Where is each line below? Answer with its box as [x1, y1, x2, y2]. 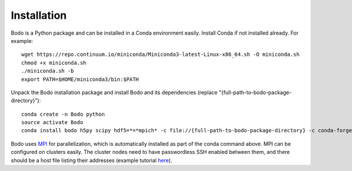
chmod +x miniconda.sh [21, 59, 87, 66]
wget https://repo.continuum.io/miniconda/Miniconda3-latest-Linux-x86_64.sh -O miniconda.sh [21, 51, 300, 58]
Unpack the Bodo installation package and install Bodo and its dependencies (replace [11, 89, 218, 96]
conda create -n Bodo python [21, 110, 105, 118]
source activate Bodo [21, 119, 83, 126]
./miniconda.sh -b [21, 68, 75, 75]
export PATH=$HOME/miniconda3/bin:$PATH [21, 76, 139, 82]
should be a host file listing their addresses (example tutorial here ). [11, 156, 172, 164]
